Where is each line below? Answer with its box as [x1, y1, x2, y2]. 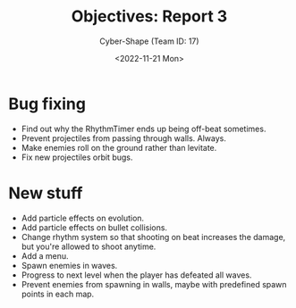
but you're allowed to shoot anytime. [21, 241, 156, 252]
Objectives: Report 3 [71, 6, 228, 27]
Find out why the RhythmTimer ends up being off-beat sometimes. [21, 123, 266, 134]
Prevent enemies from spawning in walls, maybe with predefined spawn [21, 279, 287, 289]
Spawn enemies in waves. [21, 260, 118, 271]
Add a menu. [21, 250, 69, 261]
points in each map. [21, 288, 95, 299]
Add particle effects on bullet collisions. [21, 221, 167, 233]
